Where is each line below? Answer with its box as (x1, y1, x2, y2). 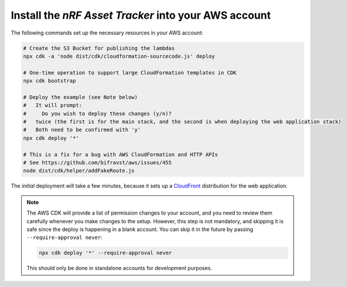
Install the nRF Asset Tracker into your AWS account (11, 9, 271, 22)
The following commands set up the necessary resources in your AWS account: (11, 29, 203, 36)
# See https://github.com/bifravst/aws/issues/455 (23, 160, 172, 166)
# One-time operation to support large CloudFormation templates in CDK (23, 69, 237, 76)
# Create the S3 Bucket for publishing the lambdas (23, 44, 175, 51)
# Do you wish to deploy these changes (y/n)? (23, 110, 172, 117)
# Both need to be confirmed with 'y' (23, 126, 141, 133)
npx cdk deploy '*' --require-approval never (39, 250, 172, 257)
